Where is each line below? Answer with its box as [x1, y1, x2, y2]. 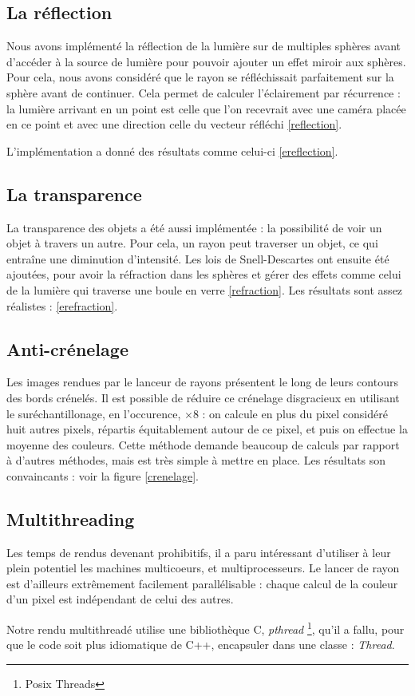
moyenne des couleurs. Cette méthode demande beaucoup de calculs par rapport [6, 436, 400, 453]
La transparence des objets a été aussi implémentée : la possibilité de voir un [6, 219, 382, 235]
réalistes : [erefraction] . [6, 297, 118, 314]
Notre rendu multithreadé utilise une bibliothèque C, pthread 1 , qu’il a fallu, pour [6, 619, 405, 637]
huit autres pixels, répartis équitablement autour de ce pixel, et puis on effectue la [6, 421, 408, 437]
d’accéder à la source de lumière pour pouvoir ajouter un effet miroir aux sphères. [6, 53, 406, 69]
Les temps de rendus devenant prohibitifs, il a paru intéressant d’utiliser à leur [6, 544, 391, 560]
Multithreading [6, 506, 135, 531]
